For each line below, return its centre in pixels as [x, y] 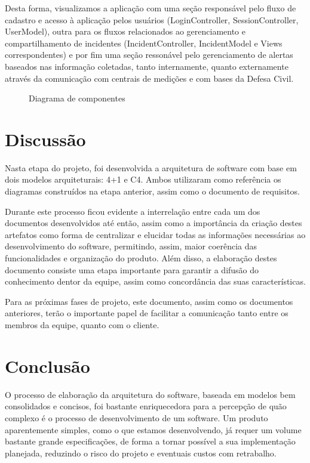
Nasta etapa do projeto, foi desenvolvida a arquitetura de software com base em [151, 167]
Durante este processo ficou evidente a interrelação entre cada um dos [133, 211]
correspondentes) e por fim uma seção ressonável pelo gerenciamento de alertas [149, 55]
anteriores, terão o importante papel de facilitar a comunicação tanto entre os [147, 313]
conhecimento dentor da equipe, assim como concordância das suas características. [155, 281]
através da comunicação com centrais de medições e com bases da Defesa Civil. [149, 78]
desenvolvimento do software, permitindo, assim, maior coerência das [131, 246]
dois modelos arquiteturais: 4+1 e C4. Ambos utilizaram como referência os [143, 179]
